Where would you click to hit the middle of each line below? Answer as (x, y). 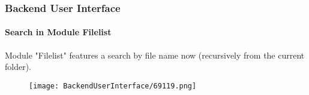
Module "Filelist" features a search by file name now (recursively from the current (155, 55)
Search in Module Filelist (58, 32)
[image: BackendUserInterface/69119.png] (113, 86)
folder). (18, 67)
